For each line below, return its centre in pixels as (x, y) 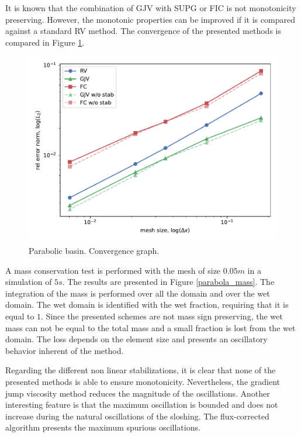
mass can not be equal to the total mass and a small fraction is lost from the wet (150, 327)
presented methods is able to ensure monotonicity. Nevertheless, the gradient (143, 381)
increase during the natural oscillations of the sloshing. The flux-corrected (137, 416)
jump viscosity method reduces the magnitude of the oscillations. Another (138, 393)
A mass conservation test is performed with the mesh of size (113, 270)
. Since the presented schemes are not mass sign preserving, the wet (162, 316)
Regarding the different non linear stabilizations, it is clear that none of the (141, 370)
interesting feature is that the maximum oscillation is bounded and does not (142, 405)
